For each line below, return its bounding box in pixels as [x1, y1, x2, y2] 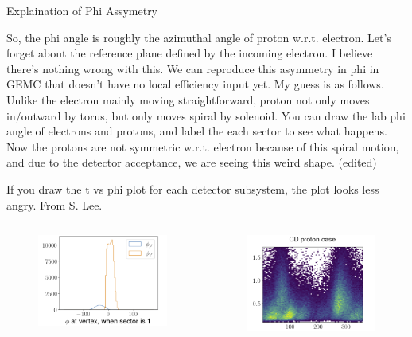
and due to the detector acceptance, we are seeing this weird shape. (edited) [6, 154, 377, 170]
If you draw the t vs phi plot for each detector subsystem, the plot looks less [6, 180, 379, 197]
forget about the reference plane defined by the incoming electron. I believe [6, 45, 373, 61]
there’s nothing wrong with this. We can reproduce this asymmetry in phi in [6, 60, 379, 76]
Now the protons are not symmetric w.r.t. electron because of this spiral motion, [6, 138, 399, 155]
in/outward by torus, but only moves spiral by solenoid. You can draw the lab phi [6, 107, 406, 123]
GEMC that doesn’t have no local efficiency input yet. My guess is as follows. [6, 76, 384, 92]
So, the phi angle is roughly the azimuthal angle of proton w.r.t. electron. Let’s [6, 29, 391, 45]
